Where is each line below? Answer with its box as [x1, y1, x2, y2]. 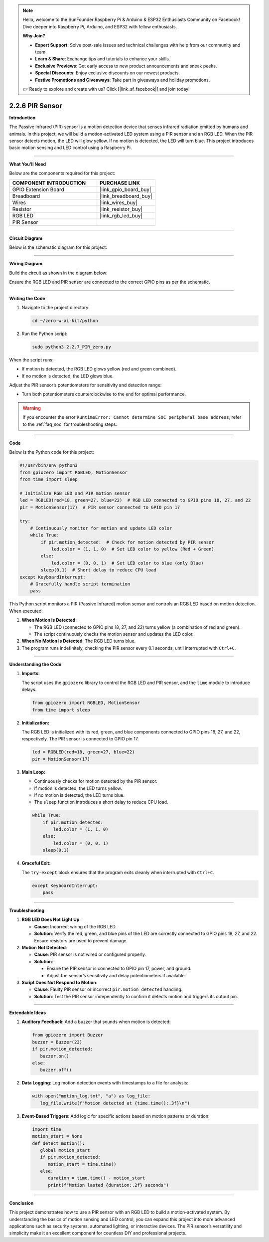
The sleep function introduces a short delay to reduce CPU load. [34, 799, 169, 805]
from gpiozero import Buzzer [32, 1032, 104, 1038]
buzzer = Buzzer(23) [32, 1039, 82, 1045]
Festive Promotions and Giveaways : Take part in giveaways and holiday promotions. [35, 77, 210, 83]
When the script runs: [9, 356, 54, 362]
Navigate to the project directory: [21, 304, 90, 310]
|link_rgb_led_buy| [100, 212, 143, 219]
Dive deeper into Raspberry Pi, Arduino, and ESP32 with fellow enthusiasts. [22, 23, 177, 29]
